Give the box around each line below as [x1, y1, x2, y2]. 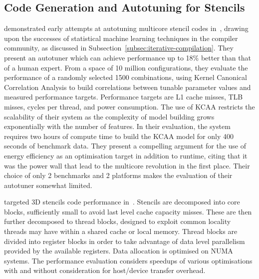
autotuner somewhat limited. [4, 179, 92, 190]
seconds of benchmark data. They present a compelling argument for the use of [4, 140, 247, 151]
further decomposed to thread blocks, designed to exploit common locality [4, 216, 231, 226]
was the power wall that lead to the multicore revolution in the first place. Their [4, 160, 250, 170]
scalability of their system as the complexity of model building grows [4, 111, 215, 121]
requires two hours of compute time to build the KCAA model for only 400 [4, 130, 234, 141]
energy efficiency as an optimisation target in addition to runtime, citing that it [4, 150, 248, 160]
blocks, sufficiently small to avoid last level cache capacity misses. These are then [4, 206, 252, 216]
